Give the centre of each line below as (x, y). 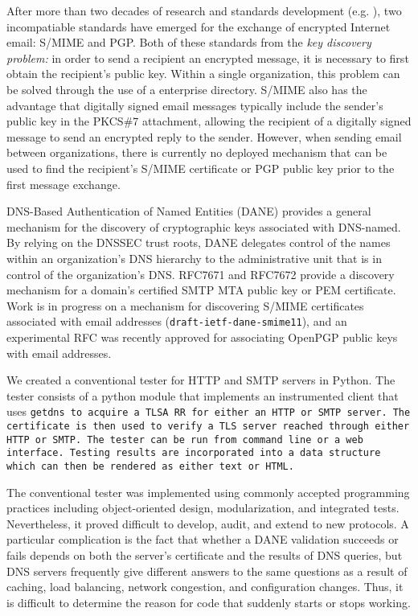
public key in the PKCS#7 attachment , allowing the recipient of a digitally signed (209, 121)
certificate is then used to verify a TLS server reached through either (208, 426)
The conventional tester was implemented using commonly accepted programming (208, 492)
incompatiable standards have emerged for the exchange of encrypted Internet (199, 26)
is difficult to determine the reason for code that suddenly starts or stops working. (209, 602)
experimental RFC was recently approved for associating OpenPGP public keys (202, 337)
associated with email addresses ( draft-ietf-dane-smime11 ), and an (177, 321)
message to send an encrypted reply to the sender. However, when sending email (204, 136)
